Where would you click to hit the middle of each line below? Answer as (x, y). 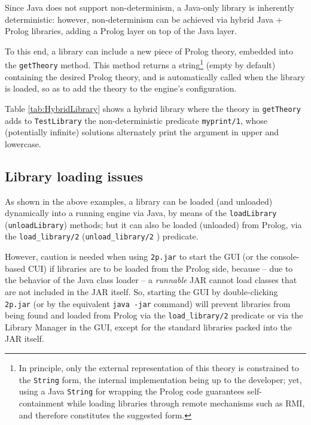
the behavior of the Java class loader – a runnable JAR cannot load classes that (151, 280)
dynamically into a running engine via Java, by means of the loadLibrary (141, 213)
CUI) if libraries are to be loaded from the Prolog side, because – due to (160, 268)
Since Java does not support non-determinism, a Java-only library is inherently (150, 7)
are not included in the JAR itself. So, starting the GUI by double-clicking (141, 291)
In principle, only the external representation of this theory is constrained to (159, 368)
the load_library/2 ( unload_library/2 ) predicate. (102, 236)
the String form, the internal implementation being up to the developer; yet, (160, 379)
